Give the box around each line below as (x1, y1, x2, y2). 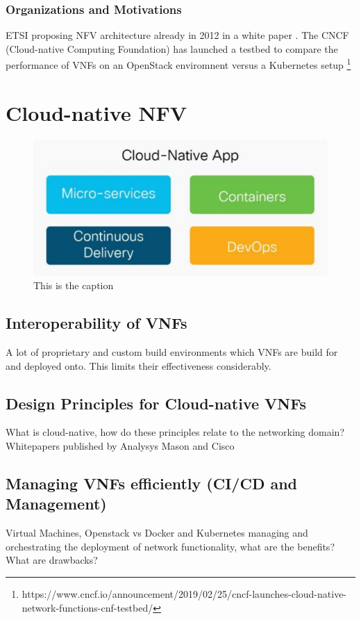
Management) (6, 493, 107, 514)
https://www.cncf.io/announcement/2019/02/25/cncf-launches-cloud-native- (22, 586, 347, 601)
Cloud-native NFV (6, 98, 187, 127)
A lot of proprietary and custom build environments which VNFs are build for (6, 345, 338, 359)
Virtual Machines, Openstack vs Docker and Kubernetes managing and (6, 525, 308, 540)
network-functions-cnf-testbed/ (22, 600, 153, 614)
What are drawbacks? (6, 553, 98, 567)
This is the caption (33, 278, 114, 293)
